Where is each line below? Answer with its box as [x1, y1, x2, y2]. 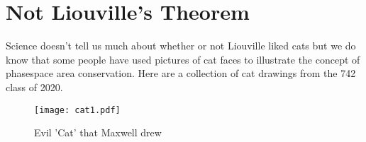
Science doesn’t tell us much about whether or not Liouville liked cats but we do [6, 38, 356, 53]
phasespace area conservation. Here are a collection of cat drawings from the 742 [6, 66, 356, 81]
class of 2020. [6, 79, 63, 94]
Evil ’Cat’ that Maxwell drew [34, 125, 162, 140]
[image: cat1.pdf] [34, 105, 121, 115]
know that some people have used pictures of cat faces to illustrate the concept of [6, 52, 360, 66]
